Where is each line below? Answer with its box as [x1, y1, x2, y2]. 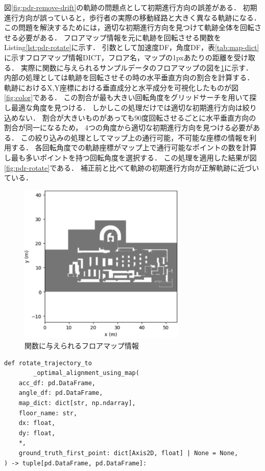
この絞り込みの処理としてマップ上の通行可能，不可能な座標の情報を [20, 132, 250, 143]
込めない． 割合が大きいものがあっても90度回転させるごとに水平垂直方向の [4, 112, 256, 123]
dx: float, [18, 419, 56, 427]
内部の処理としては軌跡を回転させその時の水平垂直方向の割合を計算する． [4, 72, 254, 83]
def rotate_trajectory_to [4, 359, 92, 367]
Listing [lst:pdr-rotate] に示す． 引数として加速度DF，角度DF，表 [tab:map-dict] [4, 42, 259, 53]
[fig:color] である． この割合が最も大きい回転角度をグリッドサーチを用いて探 [4, 92, 257, 103]
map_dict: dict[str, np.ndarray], [18, 399, 136, 407]
